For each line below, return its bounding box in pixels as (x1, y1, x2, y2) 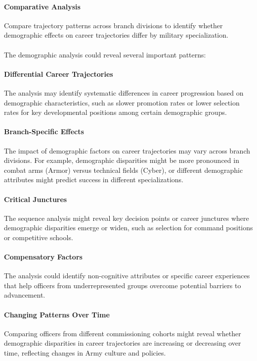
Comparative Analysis (4, 1, 81, 11)
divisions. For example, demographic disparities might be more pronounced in (4, 155, 239, 165)
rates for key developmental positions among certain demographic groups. (4, 107, 227, 117)
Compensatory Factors (4, 252, 83, 262)
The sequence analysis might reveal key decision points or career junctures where (4, 212, 249, 223)
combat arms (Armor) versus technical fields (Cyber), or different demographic (4, 164, 243, 175)
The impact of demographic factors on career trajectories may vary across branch (4, 145, 251, 155)
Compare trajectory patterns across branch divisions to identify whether (4, 20, 223, 30)
